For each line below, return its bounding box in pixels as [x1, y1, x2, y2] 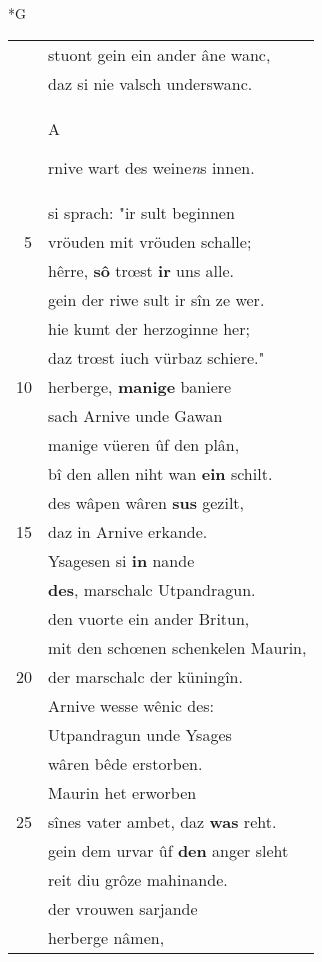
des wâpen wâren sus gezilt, [48, 490, 245, 514]
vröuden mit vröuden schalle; [48, 229, 252, 253]
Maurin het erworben [48, 780, 197, 804]
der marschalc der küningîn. [48, 664, 243, 688]
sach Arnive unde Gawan [48, 403, 223, 427]
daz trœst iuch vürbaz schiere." [48, 345, 265, 369]
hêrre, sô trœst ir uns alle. [48, 258, 234, 282]
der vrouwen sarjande [48, 896, 198, 920]
